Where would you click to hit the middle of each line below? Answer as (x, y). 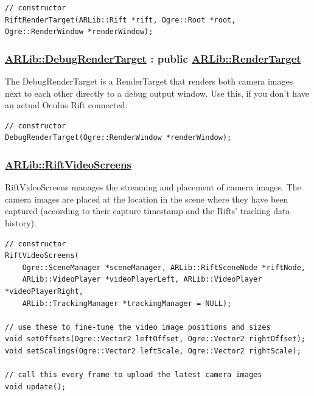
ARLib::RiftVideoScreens (68, 164)
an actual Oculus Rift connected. (66, 105)
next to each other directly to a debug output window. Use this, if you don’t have (157, 93)
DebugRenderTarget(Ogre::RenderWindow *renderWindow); (118, 138)
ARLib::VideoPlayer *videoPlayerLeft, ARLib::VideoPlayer (142, 280)
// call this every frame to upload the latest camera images (134, 375)
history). (21, 222)
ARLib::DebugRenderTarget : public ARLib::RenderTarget (153, 58)
